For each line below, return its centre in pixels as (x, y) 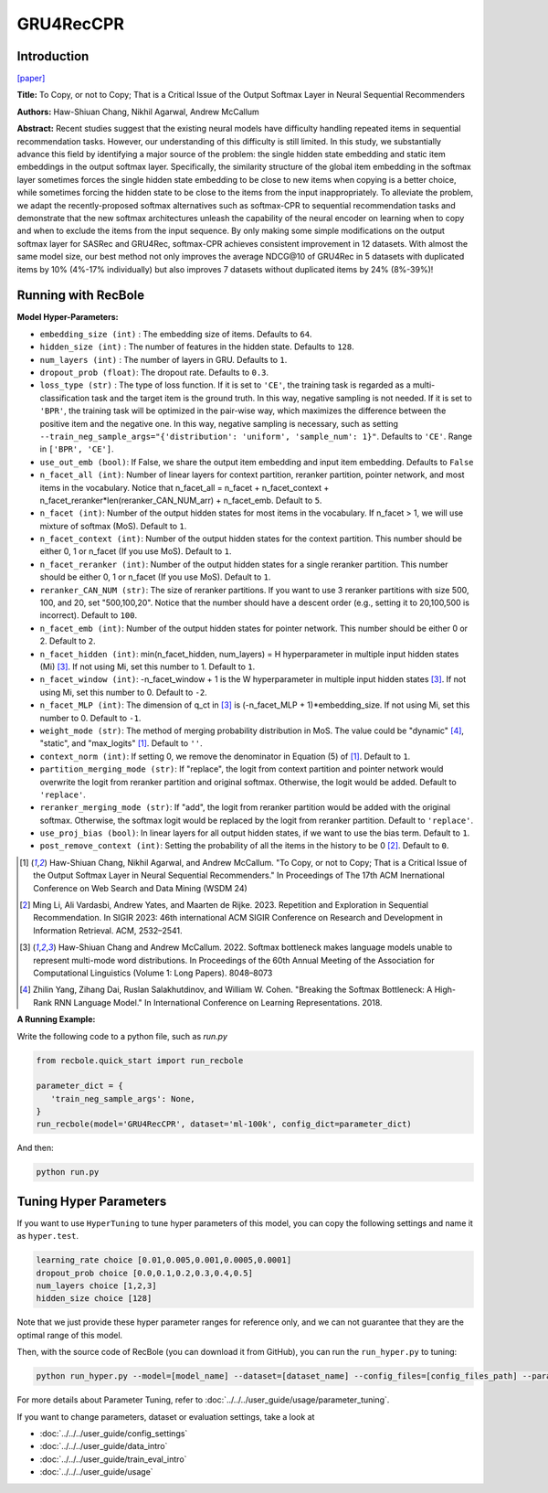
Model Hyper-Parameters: (68, 317)
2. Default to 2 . (68, 641)
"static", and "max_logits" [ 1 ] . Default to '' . (121, 743)
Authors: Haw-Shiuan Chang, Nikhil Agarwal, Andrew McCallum (138, 112)
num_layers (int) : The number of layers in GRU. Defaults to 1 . (163, 359)
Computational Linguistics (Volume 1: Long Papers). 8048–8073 (153, 973)
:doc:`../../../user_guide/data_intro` (104, 1446)
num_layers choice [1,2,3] (96, 1286)
